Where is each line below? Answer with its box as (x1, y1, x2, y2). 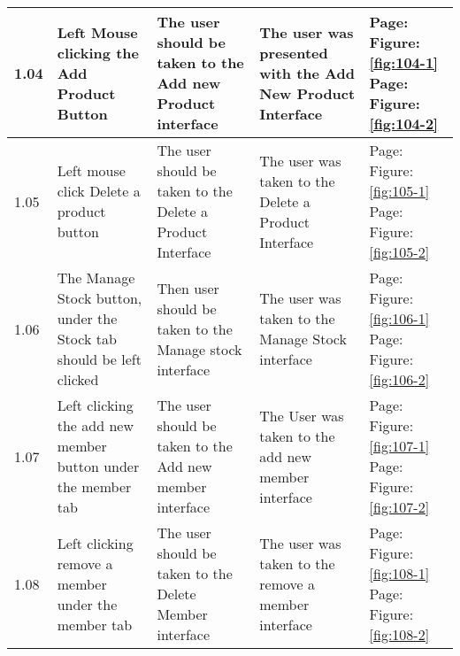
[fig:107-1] (369, 436, 430, 456)
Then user (157, 277, 219, 298)
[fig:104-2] (369, 113, 439, 134)
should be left (57, 349, 142, 369)
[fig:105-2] (369, 242, 430, 262)
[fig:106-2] (369, 369, 430, 390)
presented (259, 42, 328, 63)
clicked (57, 369, 99, 390)
